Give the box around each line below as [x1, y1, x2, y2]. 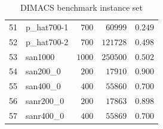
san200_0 [26, 65, 61, 77]
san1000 [26, 50, 55, 62]
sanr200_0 [26, 95, 64, 107]
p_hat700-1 [26, 20, 69, 33]
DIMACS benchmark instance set [20, 1, 143, 13]
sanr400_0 [26, 109, 64, 121]
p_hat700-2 [26, 35, 69, 48]
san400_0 [26, 80, 61, 92]
